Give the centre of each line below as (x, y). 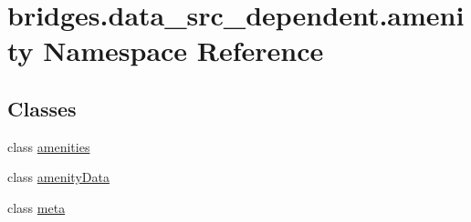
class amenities (49, 146)
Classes (42, 108)
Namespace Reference (183, 50)
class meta (37, 207)
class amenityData (58, 177)
